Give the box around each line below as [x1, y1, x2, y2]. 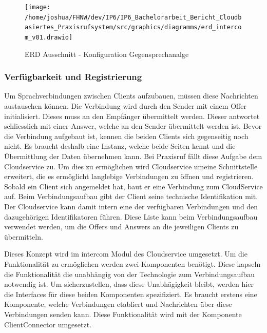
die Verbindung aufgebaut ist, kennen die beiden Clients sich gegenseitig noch [4, 130, 249, 141]
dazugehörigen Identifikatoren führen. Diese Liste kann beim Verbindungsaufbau [4, 211, 258, 222]
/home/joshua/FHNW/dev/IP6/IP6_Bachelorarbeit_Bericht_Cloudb [25, 13, 242, 21]
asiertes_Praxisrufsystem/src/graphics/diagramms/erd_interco [25, 24, 242, 31]
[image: [25, 4, 51, 11]
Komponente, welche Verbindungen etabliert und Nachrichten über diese [4, 299, 232, 309]
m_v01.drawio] [25, 33, 73, 41]
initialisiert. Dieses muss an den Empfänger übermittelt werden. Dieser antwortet [4, 110, 260, 121]
